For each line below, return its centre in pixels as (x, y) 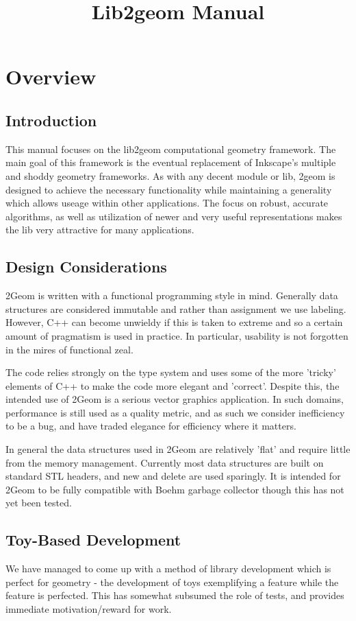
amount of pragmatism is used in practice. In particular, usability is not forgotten (177, 335)
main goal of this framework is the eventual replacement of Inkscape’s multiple (171, 162)
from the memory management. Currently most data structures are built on (165, 462)
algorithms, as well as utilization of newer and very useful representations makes (174, 216)
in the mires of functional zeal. (69, 349)
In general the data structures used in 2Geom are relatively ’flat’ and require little (178, 449)
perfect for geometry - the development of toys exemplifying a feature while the (172, 582)
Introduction (51, 120)
